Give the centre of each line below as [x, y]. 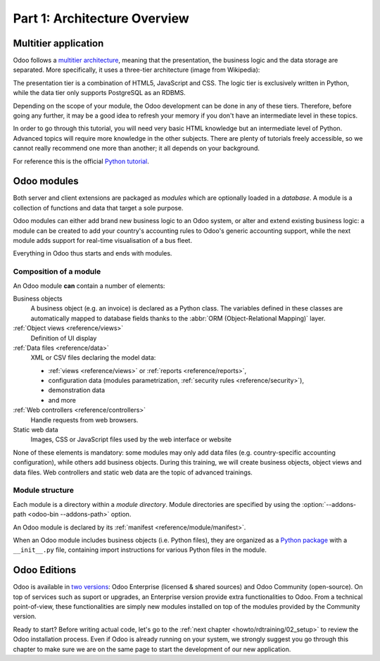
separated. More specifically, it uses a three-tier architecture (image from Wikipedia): [137, 70]
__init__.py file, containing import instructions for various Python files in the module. [140, 550]
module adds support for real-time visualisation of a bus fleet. [103, 241]
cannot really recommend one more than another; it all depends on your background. [137, 149]
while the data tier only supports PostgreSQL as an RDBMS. [99, 93]
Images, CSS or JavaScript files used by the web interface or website [131, 439]
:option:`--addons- [329, 504]
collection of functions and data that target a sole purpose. [98, 208]
